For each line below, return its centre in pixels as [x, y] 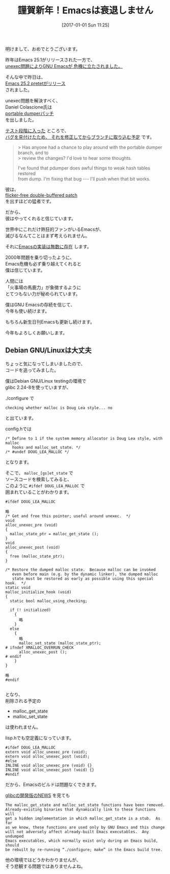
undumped [15, 836]
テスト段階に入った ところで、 [37, 130]
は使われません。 [23, 727]
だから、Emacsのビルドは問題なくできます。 [52, 784]
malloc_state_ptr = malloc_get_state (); [54, 534]
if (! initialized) [31, 610]
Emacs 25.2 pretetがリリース [36, 83]
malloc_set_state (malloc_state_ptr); [60, 643]
